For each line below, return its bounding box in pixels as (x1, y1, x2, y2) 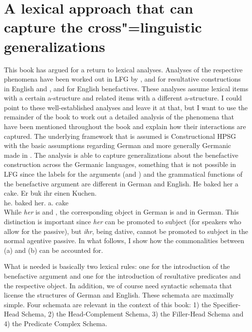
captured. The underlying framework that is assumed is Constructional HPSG (4, 131, 236, 141)
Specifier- (213, 299, 241, 309)
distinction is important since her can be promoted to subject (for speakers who (4, 216, 241, 226)
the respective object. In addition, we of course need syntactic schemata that (4, 280, 232, 290)
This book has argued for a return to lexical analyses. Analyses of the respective (4, 64, 243, 74)
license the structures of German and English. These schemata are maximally (4, 290, 234, 300)
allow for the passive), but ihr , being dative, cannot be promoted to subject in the (4, 226, 249, 236)
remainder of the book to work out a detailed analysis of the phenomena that (4, 112, 234, 122)
